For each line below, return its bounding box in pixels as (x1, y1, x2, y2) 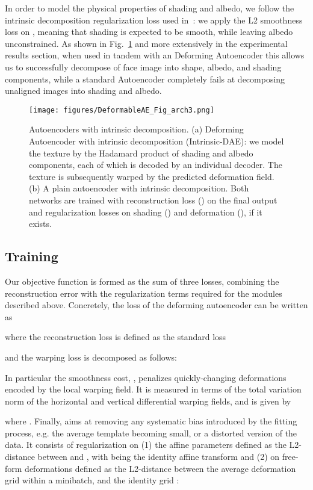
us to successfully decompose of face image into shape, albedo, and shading (5, 60, 282, 73)
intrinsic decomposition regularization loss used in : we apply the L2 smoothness (5, 13, 303, 26)
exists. (29, 217, 52, 230)
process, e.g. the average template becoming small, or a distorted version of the (5, 426, 297, 439)
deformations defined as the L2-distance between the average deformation (25, 462, 296, 474)
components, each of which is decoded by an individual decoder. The (29, 158, 282, 171)
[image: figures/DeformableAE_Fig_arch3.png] (29, 105, 214, 114)
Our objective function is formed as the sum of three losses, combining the (5, 274, 279, 287)
